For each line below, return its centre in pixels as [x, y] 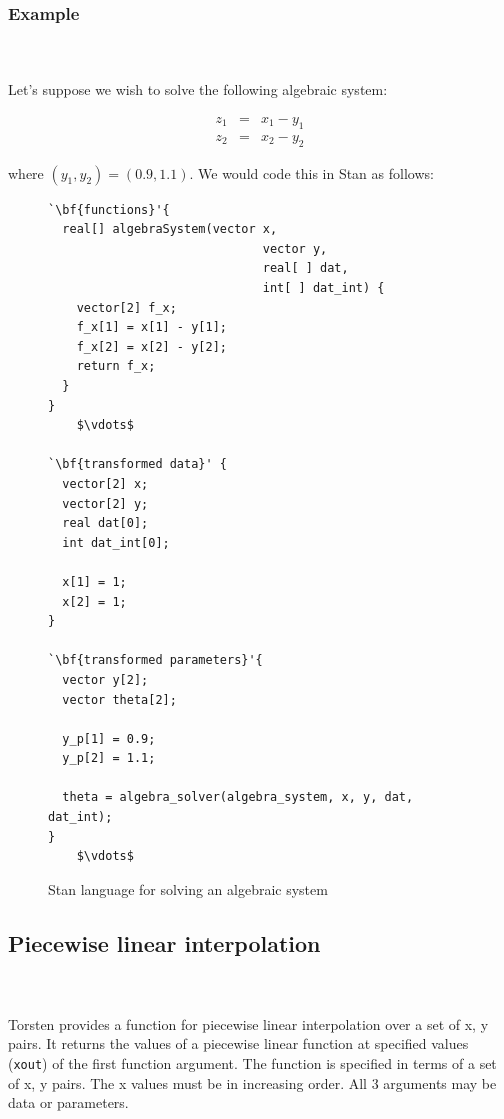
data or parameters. [68, 1102]
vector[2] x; [105, 483]
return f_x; [116, 366]
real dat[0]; [105, 523]
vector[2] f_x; [126, 307]
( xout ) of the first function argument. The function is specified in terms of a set [252, 1063]
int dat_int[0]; [116, 542]
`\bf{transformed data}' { [137, 464]
